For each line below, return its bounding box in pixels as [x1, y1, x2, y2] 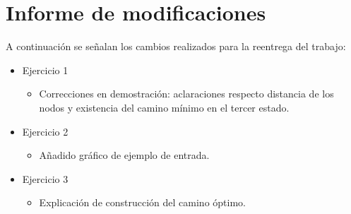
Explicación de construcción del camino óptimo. [39, 195, 246, 210]
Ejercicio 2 [22, 124, 69, 138]
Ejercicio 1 [22, 62, 69, 77]
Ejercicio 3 [22, 171, 69, 186]
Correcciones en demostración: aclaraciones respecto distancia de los [39, 86, 334, 101]
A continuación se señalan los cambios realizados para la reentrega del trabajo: [6, 39, 346, 54]
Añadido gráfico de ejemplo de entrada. [39, 148, 210, 162]
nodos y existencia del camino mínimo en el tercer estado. [39, 100, 290, 114]
